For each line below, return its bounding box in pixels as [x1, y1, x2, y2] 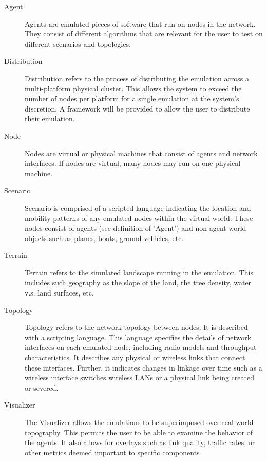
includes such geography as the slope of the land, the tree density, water [25, 277, 252, 288]
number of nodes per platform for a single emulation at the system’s [25, 93, 239, 104]
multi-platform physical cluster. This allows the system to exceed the [25, 83, 242, 94]
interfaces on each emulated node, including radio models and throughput [25, 342, 257, 353]
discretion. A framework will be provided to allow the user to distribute [25, 103, 250, 114]
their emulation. [25, 113, 75, 124]
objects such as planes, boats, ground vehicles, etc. [25, 232, 184, 243]
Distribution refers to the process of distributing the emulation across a [25, 72, 249, 83]
